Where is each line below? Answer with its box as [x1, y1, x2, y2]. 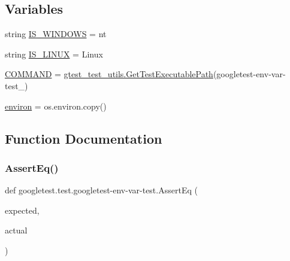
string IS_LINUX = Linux [5, 47, 103, 60]
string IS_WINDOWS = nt [5, 28, 107, 40]
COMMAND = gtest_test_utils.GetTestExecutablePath [5, 68, 213, 80]
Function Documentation [5, 129, 162, 147]
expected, [5, 204, 40, 216]
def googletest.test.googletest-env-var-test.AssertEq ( [5, 184, 198, 196]
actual [5, 224, 28, 236]
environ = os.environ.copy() [5, 99, 107, 112]
